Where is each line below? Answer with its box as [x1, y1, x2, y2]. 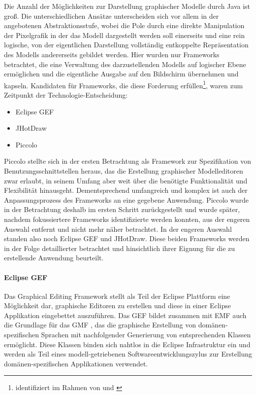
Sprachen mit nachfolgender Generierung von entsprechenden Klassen [41, 329, 251, 340]
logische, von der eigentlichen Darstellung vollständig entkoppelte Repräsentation [4, 39, 249, 50]
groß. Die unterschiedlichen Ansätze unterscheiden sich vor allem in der [4, 10, 219, 21]
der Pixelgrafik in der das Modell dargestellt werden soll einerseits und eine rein [4, 30, 245, 40]
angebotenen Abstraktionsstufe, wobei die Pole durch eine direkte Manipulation [4, 20, 245, 31]
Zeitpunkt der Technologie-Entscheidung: [4, 90, 128, 100]
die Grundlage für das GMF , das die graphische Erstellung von [4, 320, 196, 330]
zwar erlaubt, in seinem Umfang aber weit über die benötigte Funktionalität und [4, 175, 248, 185]
